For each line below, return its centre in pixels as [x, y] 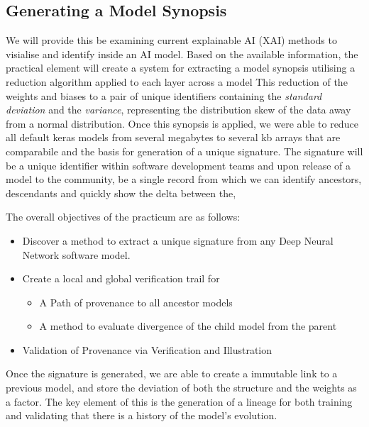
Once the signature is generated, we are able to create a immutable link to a [172, 373]
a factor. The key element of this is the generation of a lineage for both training [179, 401]
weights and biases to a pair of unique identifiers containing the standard [164, 95]
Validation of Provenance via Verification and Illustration [147, 349]
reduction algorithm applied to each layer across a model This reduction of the [177, 81]
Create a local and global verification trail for [121, 278]
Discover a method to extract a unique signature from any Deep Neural [178, 240]
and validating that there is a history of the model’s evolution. [142, 415]
